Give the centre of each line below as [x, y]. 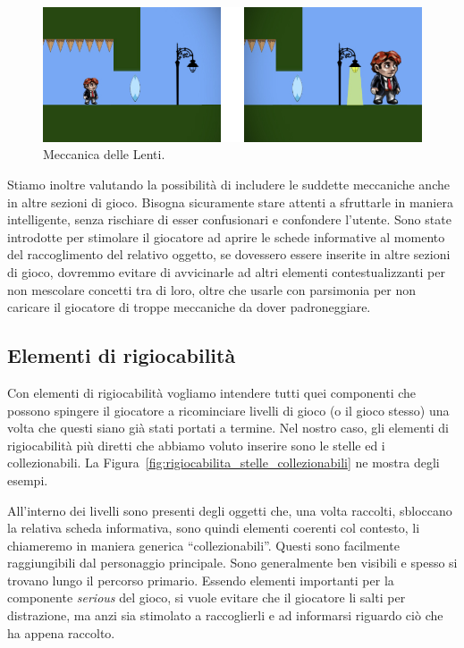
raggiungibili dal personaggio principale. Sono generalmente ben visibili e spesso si [232, 563]
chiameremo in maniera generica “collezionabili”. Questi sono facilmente [203, 545]
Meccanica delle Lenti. [104, 154]
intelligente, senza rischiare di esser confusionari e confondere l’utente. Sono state [229, 219]
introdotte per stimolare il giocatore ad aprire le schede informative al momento [226, 236]
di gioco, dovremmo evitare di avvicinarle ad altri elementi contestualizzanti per [226, 271]
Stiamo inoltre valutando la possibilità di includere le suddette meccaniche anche [228, 184]
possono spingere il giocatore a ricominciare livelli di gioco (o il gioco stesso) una [228, 410]
